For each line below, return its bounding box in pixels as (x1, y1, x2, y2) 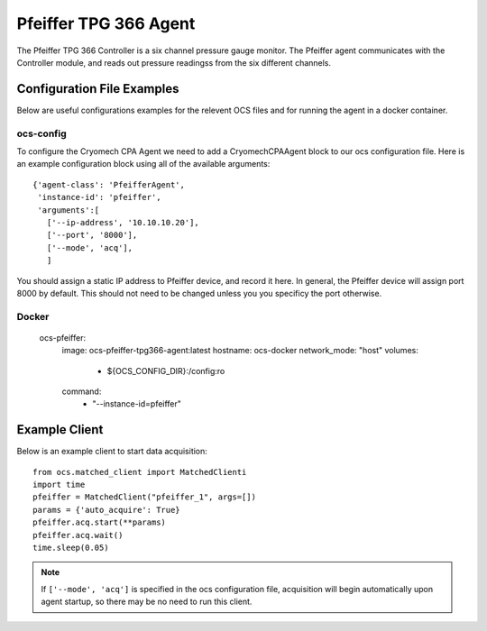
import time (32, 480, 86, 490)
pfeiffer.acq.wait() (32, 530, 124, 540)
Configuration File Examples (16, 81, 179, 96)
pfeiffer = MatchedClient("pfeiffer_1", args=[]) (32, 492, 257, 502)
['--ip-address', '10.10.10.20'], (46, 217, 200, 227)
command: (61, 386, 102, 397)
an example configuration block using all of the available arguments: (16, 159, 271, 169)
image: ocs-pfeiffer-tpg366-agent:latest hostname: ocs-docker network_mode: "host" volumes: (61, 345, 418, 356)
